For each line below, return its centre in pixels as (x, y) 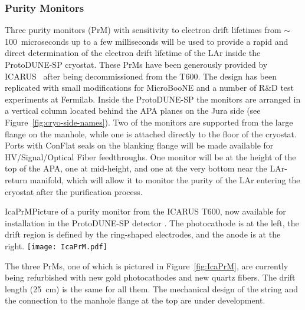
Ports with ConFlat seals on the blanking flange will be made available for (139, 145)
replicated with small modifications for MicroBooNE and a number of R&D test (150, 88)
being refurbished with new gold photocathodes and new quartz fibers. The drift (150, 277)
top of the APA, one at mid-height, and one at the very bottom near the (136, 168)
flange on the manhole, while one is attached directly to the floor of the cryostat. (151, 133)
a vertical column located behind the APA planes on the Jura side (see (133, 111)
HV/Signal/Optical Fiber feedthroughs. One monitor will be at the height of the (150, 156)
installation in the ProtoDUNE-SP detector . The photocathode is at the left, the (152, 222)
